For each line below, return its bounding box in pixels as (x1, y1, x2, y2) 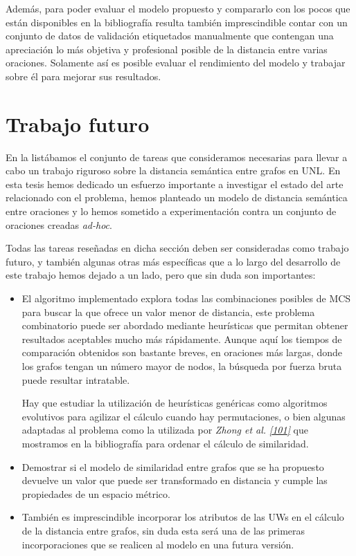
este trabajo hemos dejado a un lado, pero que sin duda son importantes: (6, 268, 316, 282)
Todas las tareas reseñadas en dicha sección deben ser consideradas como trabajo (6, 241, 349, 255)
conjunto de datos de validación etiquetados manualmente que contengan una (6, 28, 334, 43)
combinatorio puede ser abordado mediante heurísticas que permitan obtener (21, 318, 348, 333)
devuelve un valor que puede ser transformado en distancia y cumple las (21, 473, 328, 488)
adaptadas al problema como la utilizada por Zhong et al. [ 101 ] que (21, 423, 308, 437)
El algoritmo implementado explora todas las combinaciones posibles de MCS (21, 291, 351, 306)
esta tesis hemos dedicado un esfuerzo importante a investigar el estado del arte (6, 176, 344, 191)
